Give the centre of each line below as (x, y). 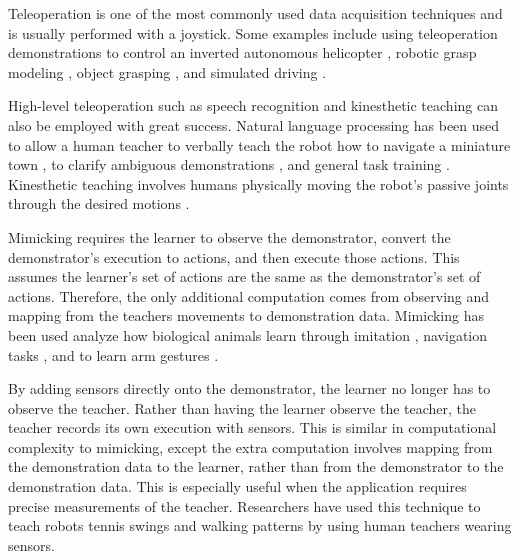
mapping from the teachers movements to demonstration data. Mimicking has (246, 315)
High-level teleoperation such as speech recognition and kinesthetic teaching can (253, 105)
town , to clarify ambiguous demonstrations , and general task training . (229, 164)
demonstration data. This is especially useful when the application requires (237, 486)
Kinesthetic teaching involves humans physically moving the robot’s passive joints (258, 183)
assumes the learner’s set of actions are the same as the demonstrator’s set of (244, 276)
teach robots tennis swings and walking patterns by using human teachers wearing (260, 525)
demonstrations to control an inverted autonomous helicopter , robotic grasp (242, 52)
